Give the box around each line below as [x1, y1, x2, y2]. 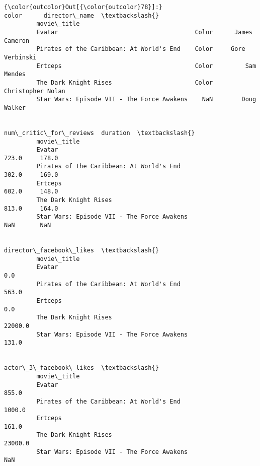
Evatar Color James [36, 28, 252, 36]
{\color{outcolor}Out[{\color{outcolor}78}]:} [4, 4, 162, 11]
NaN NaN [4, 222, 51, 229]
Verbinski [4, 53, 37, 61]
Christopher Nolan [4, 87, 65, 95]
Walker [4, 104, 26, 111]
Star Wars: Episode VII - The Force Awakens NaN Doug [36, 96, 256, 103]
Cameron [4, 37, 30, 44]
